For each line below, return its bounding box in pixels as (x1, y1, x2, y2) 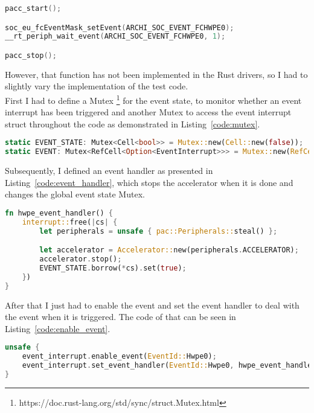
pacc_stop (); (5, 51, 57, 60)
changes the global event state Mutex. (5, 188, 145, 200)
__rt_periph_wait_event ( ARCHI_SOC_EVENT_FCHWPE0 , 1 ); (5, 32, 226, 41)
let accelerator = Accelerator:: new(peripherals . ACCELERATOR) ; (39, 246, 299, 255)
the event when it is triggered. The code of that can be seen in (5, 310, 236, 323)
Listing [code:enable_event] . (5, 322, 111, 335)
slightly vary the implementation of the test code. (5, 80, 188, 92)
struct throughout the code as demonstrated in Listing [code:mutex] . (5, 117, 260, 130)
